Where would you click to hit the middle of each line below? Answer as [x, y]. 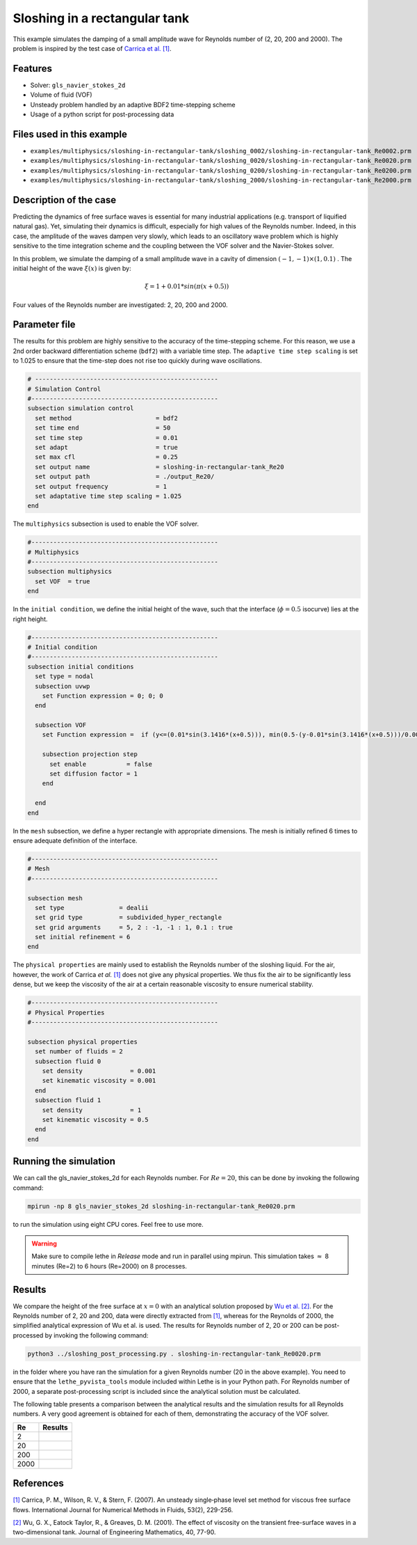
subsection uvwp [63, 686]
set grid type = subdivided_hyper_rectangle [129, 918]
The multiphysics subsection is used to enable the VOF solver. [106, 524]
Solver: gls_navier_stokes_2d [78, 85]
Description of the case [65, 199]
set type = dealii [92, 908]
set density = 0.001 [99, 1071]
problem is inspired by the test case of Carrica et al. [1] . [92, 48]
